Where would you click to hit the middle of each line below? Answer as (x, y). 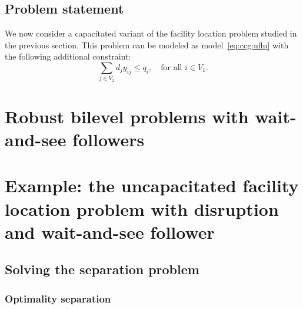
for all (172, 68)
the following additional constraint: (68, 56)
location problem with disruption (142, 208)
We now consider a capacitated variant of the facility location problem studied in (151, 33)
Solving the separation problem (102, 269)
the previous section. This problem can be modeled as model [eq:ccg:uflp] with (147, 45)
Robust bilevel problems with (127, 116)
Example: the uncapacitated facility (152, 185)
